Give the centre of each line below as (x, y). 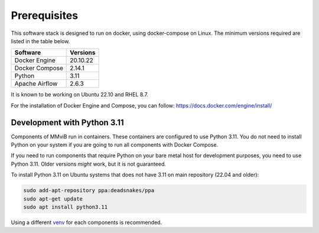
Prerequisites (45, 15)
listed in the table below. (40, 41)
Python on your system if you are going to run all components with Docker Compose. (115, 145)
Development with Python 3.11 (67, 122)
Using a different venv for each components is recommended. (87, 222)
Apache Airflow (36, 84)
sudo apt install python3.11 (66, 207)
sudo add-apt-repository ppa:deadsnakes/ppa (89, 190)
